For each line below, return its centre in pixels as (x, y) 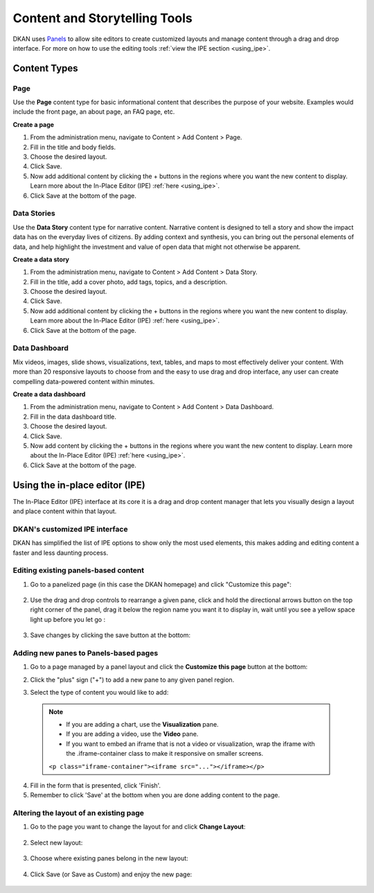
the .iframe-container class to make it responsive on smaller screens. (165, 754)
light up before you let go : (68, 619)
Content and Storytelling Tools (103, 18)
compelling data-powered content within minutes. (84, 381)
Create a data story (41, 259)
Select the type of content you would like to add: (99, 693)
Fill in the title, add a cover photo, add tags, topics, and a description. (129, 281)
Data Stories (34, 214)
